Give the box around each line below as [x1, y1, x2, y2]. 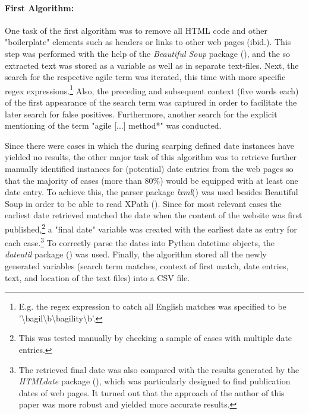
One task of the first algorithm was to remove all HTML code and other [5, 24, 267, 36]
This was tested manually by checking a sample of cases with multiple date [18, 332, 292, 344]
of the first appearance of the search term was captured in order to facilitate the [5, 96, 297, 109]
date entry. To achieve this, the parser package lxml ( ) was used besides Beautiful [5, 186, 298, 198]
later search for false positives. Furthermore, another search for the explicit [5, 107, 278, 120]
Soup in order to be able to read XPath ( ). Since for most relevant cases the [5, 197, 282, 209]
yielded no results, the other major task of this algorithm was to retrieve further [5, 151, 297, 163]
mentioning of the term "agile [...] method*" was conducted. [5, 119, 222, 132]
